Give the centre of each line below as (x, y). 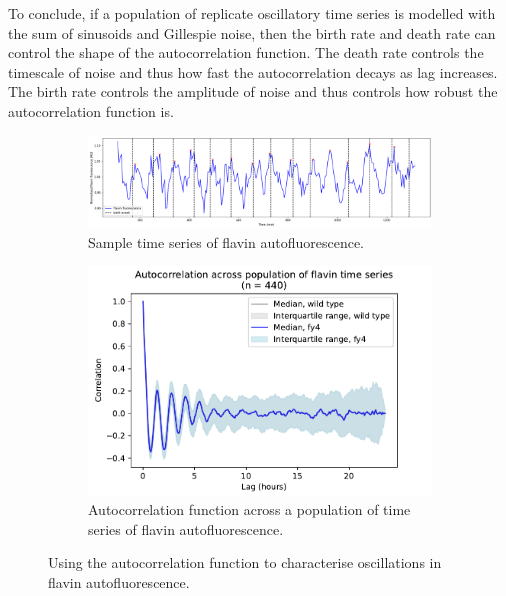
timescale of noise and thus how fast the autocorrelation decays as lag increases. (253, 71)
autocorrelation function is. (91, 110)
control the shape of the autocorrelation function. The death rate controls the (246, 52)
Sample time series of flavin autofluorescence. (226, 241)
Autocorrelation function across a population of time (249, 509)
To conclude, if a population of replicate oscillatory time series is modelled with (252, 13)
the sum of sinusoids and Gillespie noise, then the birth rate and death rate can (252, 32)
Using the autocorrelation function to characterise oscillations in (245, 562)
